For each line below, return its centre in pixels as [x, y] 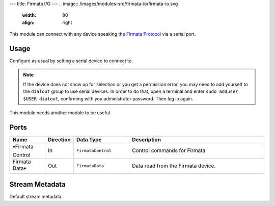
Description [146, 139]
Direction [59, 139]
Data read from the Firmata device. [174, 166]
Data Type [89, 139]
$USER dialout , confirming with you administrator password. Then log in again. [108, 98]
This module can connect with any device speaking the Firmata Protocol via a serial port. [103, 34]
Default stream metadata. [36, 197]
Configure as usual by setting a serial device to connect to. [71, 61]
